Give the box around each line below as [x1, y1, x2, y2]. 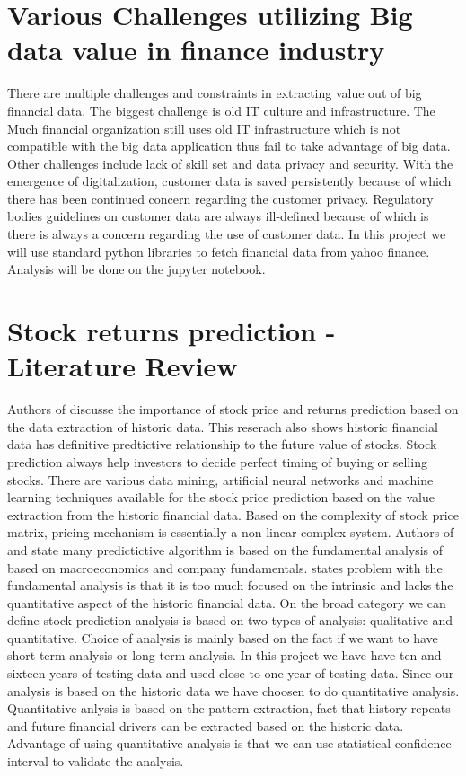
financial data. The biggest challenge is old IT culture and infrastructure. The [7, 101, 435, 119]
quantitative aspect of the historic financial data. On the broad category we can [7, 593, 446, 612]
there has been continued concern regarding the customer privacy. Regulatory [7, 189, 434, 207]
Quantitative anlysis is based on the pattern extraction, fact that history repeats [7, 699, 451, 718]
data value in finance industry [7, 31, 385, 68]
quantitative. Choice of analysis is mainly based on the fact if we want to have [7, 628, 438, 647]
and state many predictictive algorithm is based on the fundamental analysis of [7, 540, 444, 559]
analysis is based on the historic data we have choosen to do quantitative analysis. [7, 681, 460, 700]
